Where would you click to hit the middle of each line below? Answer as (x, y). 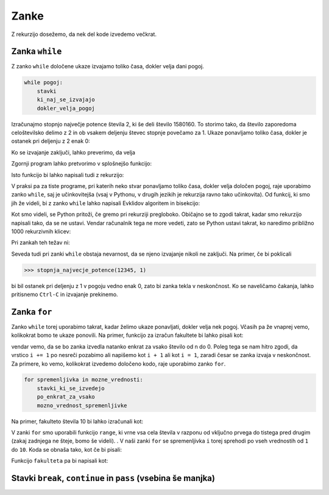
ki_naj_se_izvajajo (66, 100)
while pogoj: (44, 83)
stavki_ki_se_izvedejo (71, 388)
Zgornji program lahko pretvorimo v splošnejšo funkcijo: (82, 164)
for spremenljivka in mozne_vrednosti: (83, 380)
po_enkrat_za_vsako (66, 397)
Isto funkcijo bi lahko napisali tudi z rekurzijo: (68, 175)
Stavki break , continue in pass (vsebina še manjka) (113, 478)
